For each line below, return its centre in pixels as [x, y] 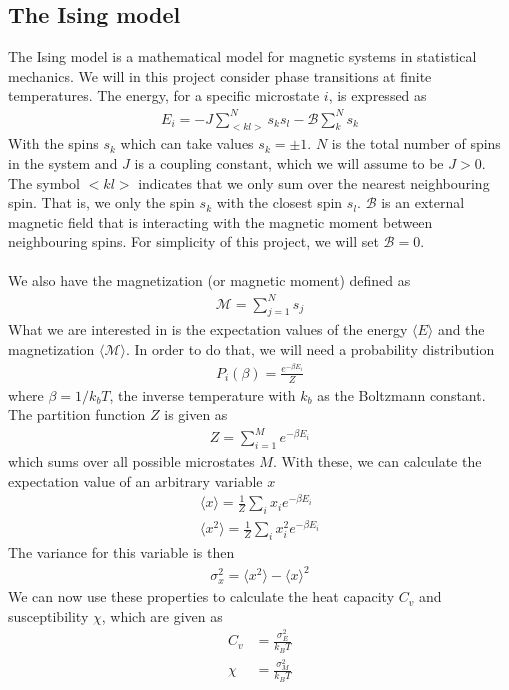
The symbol [44, 182]
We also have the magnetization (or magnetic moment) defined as [209, 280]
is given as [196, 414]
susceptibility [48, 615]
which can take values [187, 143]
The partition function [77, 414]
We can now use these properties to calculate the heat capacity [201, 596]
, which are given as [162, 615]
